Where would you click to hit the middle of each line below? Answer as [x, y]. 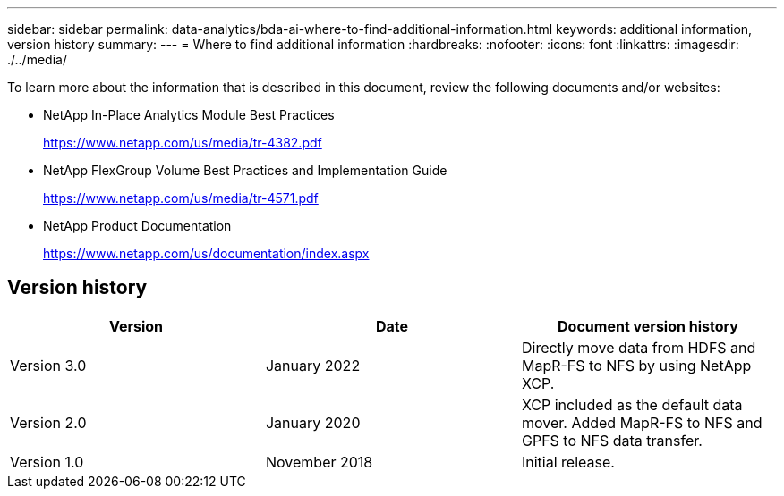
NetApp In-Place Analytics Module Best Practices [189, 115]
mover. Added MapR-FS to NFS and [642, 422]
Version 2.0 [48, 422]
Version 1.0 [47, 462]
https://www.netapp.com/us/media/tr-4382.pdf [183, 143]
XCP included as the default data [632, 404]
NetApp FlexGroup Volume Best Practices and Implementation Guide [245, 170]
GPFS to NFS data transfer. [612, 440]
